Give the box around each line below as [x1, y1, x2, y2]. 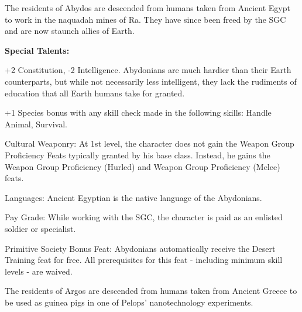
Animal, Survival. [5, 117, 68, 130]
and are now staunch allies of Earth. [5, 25, 135, 37]
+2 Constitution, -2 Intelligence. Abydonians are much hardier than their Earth [5, 64, 291, 76]
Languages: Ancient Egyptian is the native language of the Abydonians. [5, 191, 262, 203]
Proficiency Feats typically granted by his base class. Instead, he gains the [5, 148, 270, 161]
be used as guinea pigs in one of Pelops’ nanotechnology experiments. [5, 296, 253, 308]
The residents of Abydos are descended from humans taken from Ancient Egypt [5, 2, 290, 13]
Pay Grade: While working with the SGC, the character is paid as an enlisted [5, 211, 283, 223]
